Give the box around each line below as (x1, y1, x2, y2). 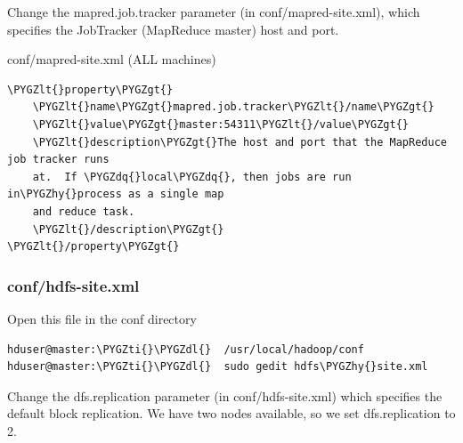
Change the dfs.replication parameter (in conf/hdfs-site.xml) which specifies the (7, 386, 443, 405)
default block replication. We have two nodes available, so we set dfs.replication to (7, 404, 456, 423)
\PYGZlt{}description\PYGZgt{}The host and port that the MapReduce (32, 135, 447, 149)
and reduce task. (32, 205, 135, 218)
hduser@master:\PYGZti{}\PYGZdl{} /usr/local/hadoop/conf (7, 342, 364, 356)
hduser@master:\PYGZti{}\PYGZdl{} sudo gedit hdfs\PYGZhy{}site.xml (7, 360, 428, 374)
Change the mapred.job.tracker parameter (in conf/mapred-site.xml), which (7, 3, 420, 20)
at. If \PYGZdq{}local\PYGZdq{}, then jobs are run (32, 170, 352, 183)
